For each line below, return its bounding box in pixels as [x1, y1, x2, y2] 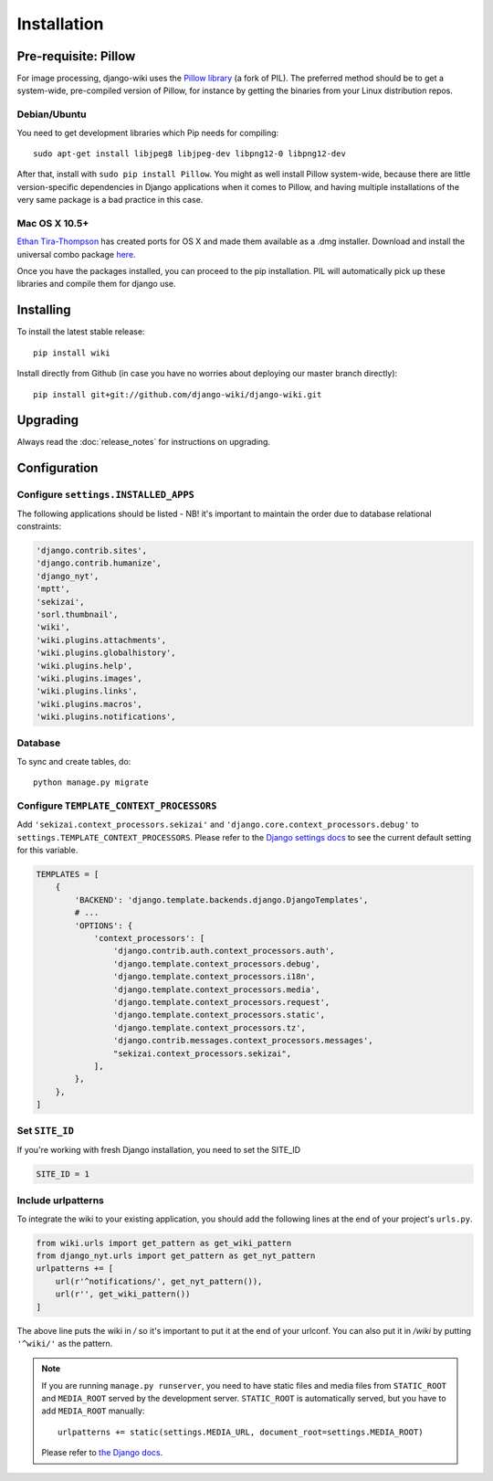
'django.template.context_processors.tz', [112, 1022, 306, 1032]
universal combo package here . [16, 249, 136, 259]
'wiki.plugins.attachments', [36, 635, 167, 645]
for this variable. [16, 845, 79, 856]
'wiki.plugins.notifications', [36, 712, 177, 722]
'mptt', [36, 584, 70, 594]
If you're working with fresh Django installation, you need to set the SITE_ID [16, 1144, 301, 1155]
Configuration [16, 460, 99, 476]
